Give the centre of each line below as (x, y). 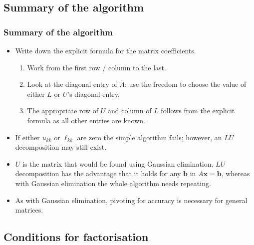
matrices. (29, 210)
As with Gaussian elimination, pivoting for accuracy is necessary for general (131, 200)
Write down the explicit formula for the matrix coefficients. (106, 50)
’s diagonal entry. (94, 94)
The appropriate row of (63, 111)
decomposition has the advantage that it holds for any (98, 173)
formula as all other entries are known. (86, 120)
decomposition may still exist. (61, 147)
